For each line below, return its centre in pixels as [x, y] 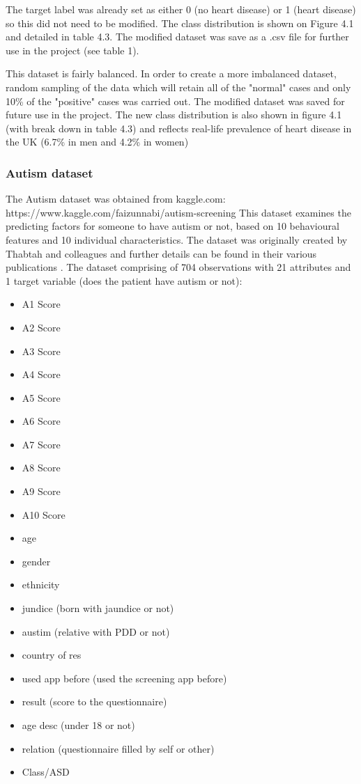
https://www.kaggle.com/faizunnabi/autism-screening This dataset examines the [178, 212]
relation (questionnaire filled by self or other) [118, 748]
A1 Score [41, 304]
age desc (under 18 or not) [78, 725]
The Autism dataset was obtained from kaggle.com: [116, 199]
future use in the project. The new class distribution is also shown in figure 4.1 [174, 115]
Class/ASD [46, 772]
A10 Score [44, 514]
